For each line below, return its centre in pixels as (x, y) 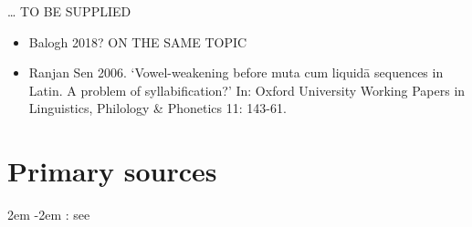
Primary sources (112, 171)
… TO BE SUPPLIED (69, 11)
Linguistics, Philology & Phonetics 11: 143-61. (157, 108)
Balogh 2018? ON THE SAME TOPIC (138, 41)
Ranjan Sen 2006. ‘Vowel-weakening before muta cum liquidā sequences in (236, 72)
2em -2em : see (49, 215)
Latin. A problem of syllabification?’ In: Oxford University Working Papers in (247, 90)
